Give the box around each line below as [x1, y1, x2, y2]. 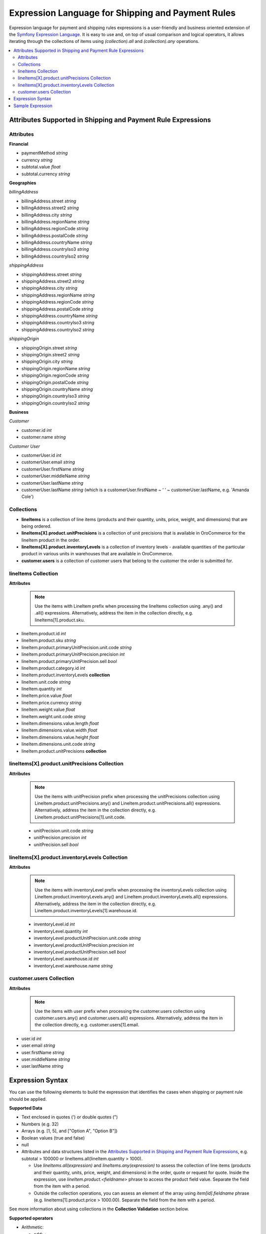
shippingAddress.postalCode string [21, 306, 94, 312]
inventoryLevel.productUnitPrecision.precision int [33, 942, 134, 948]
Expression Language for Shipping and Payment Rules [9, 7, 236, 18]
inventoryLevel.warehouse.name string [33, 963, 113, 968]
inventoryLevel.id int [33, 921, 75, 927]
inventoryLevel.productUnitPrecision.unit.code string [33, 935, 141, 941]
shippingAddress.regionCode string [21, 299, 94, 305]
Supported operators [9, 1215, 54, 1221]
